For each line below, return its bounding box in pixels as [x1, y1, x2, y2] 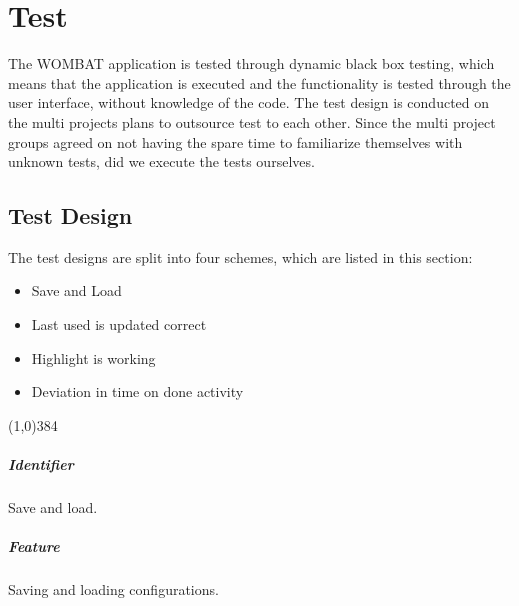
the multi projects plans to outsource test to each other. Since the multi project [8, 111, 496, 132]
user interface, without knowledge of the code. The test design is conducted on [8, 92, 490, 113]
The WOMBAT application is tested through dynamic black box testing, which [8, 53, 495, 74]
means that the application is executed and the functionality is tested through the [8, 72, 511, 93]
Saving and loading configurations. [8, 579, 219, 600]
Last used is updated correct [31, 314, 207, 335]
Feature [8, 536, 60, 557]
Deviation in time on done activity [31, 381, 244, 402]
